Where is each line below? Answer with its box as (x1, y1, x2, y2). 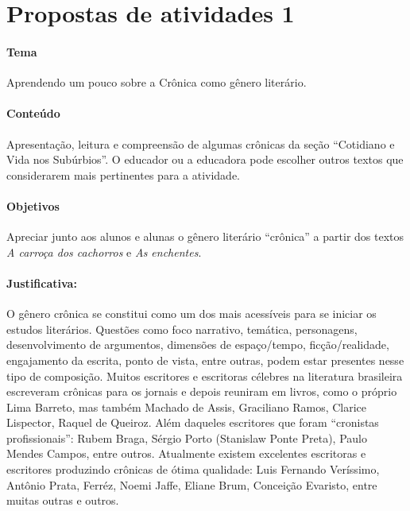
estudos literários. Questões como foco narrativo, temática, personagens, (6, 320, 358, 337)
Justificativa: (6, 274, 77, 291)
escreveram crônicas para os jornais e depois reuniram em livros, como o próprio (6, 383, 397, 400)
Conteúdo (6, 105, 60, 122)
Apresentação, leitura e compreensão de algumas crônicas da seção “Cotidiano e (6, 135, 395, 152)
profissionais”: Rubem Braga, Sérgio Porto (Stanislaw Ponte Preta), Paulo (6, 429, 367, 446)
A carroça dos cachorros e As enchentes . (6, 243, 202, 260)
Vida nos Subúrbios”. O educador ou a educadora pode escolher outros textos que (6, 151, 404, 168)
